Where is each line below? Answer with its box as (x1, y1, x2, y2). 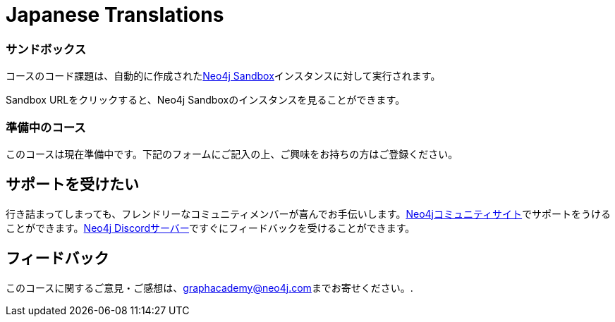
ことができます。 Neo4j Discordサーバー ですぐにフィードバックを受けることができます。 (6, 221, 415, 234)
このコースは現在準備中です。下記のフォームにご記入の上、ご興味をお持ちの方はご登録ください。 (6, 147, 458, 160)
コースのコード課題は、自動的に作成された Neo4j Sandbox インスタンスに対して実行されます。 (6, 70, 441, 82)
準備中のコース (6, 120, 86, 135)
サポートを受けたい (6, 175, 139, 194)
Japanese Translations (6, 3, 224, 27)
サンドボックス (6, 42, 87, 56)
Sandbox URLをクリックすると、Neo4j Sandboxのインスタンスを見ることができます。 (6, 94, 406, 106)
